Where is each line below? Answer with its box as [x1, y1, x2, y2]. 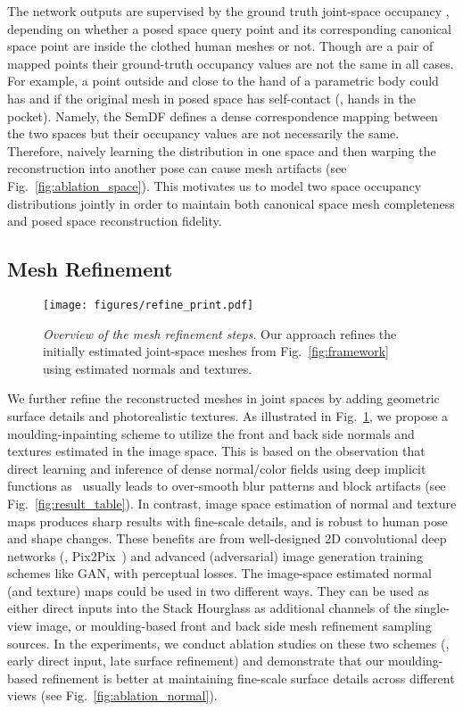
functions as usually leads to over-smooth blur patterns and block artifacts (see [7, 476, 446, 495]
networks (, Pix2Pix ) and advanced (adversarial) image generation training [7, 546, 423, 565]
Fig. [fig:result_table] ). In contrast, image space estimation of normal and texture [7, 493, 457, 512]
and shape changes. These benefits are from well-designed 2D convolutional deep [7, 529, 447, 548]
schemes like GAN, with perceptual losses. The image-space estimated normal [7, 564, 432, 583]
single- [415, 599, 451, 617]
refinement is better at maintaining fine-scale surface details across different [41, 668, 455, 687]
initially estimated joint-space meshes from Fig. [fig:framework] [43, 342, 389, 360]
